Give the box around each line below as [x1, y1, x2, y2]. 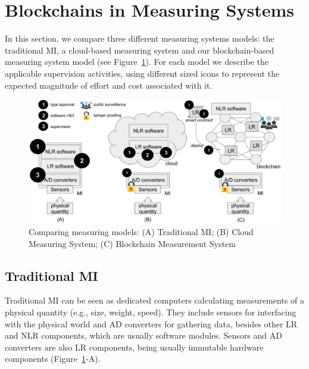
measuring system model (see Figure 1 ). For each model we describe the [5, 55, 269, 68]
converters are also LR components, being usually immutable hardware [5, 340, 264, 353]
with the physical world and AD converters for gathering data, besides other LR [5, 317, 298, 330]
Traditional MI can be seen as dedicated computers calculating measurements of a [5, 294, 304, 307]
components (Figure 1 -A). [5, 352, 101, 365]
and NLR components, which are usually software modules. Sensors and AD [5, 329, 282, 342]
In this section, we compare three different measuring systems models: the [5, 32, 274, 45]
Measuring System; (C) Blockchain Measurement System [29, 237, 236, 249]
